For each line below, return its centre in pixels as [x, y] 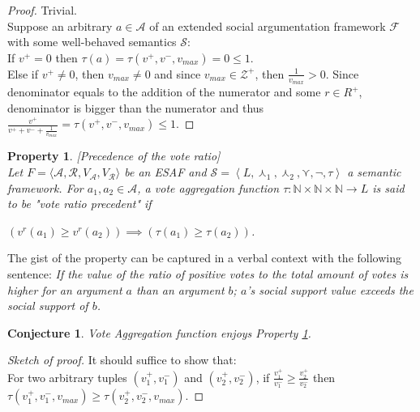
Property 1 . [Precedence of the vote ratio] [114, 156]
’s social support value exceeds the [330, 289]
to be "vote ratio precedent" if [79, 204]
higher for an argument [65, 289]
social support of [48, 306]
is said [388, 187]
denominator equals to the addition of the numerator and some [164, 92]
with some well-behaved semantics [92, 42]
